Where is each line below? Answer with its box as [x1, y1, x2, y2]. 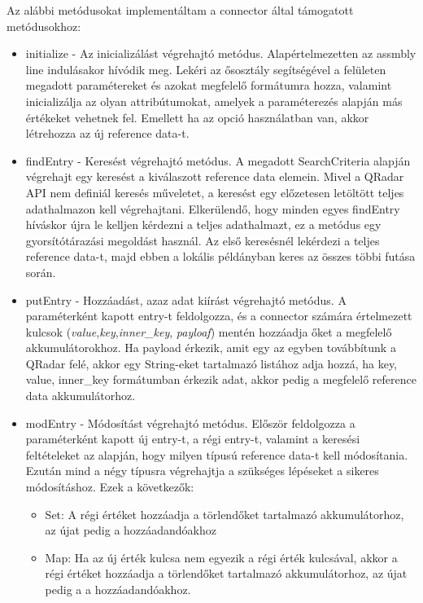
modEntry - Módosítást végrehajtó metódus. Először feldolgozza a [25, 414, 355, 431]
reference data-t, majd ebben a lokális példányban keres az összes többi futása [25, 248, 416, 265]
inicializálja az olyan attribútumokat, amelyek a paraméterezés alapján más [25, 92, 403, 109]
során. [25, 263, 56, 280]
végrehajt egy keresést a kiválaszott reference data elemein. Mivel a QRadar [25, 168, 404, 185]
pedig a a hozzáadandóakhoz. [45, 581, 191, 597]
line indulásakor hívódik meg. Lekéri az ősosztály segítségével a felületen [25, 60, 386, 77]
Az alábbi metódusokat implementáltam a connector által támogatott [7, 2, 354, 18]
